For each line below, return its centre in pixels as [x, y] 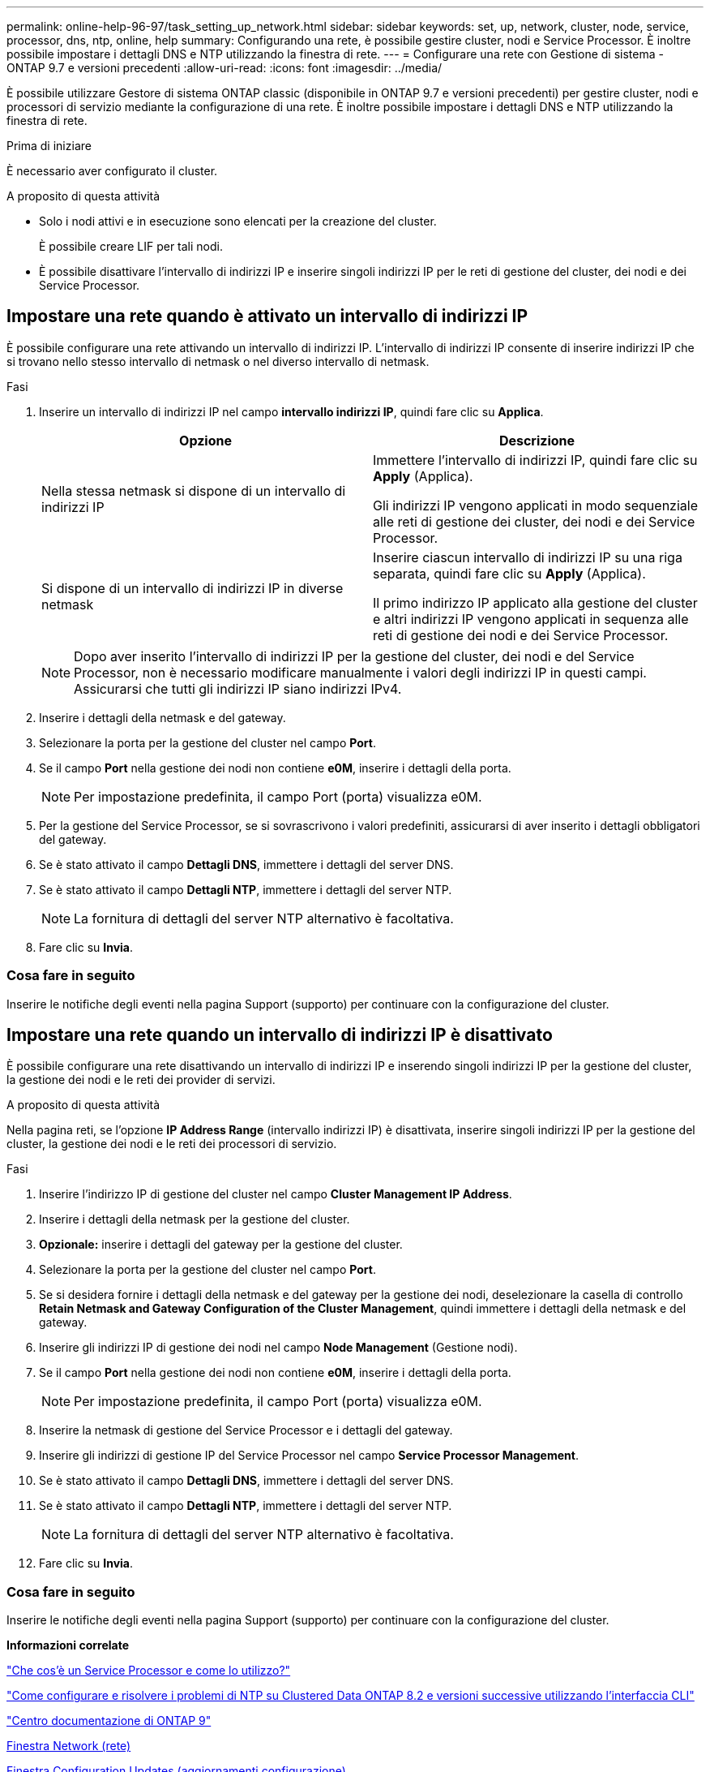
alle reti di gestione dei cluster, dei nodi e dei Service [534, 521]
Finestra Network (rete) [69, 1746]
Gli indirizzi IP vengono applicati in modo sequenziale [535, 505]
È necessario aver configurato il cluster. [112, 171]
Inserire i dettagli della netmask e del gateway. [163, 717]
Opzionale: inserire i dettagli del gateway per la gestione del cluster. [221, 1245]
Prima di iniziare [49, 146]
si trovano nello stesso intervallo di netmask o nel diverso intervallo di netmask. [218, 361]
